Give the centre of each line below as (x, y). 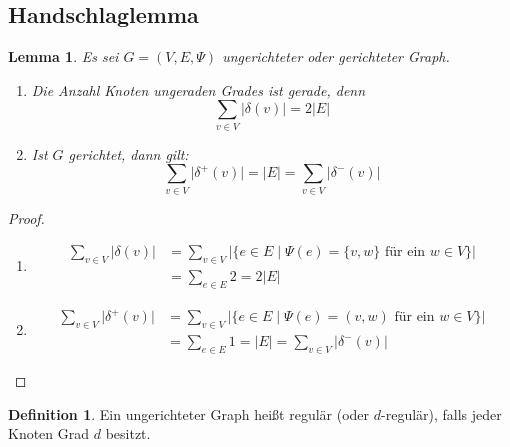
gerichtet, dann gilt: (128, 153)
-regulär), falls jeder (441, 413)
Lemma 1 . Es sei (63, 56)
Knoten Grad (49, 433)
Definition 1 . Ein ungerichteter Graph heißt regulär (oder (189, 413)
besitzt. (128, 433)
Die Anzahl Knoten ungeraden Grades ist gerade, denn (198, 89)
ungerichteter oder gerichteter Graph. (336, 56)
